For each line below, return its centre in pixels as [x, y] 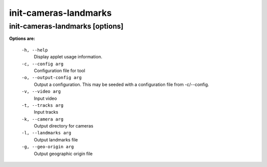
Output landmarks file [56, 140]
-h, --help [35, 50]
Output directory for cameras [64, 126]
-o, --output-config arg [51, 78]
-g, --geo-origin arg [48, 147]
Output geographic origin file [63, 154]
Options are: [22, 39]
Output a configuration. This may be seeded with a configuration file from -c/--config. [122, 84]
